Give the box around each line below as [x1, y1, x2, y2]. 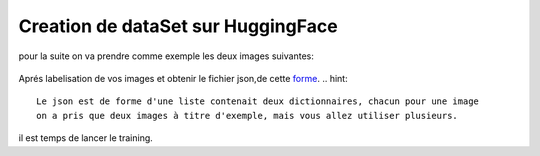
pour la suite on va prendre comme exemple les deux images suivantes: [18, 50, 314, 62]
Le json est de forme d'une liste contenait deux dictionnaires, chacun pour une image [36, 96, 480, 107]
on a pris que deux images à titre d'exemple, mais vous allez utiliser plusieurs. [36, 110, 459, 121]
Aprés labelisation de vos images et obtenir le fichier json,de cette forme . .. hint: [18, 72, 349, 84]
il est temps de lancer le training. [18, 132, 154, 144]
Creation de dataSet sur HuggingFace [18, 15, 339, 37]
